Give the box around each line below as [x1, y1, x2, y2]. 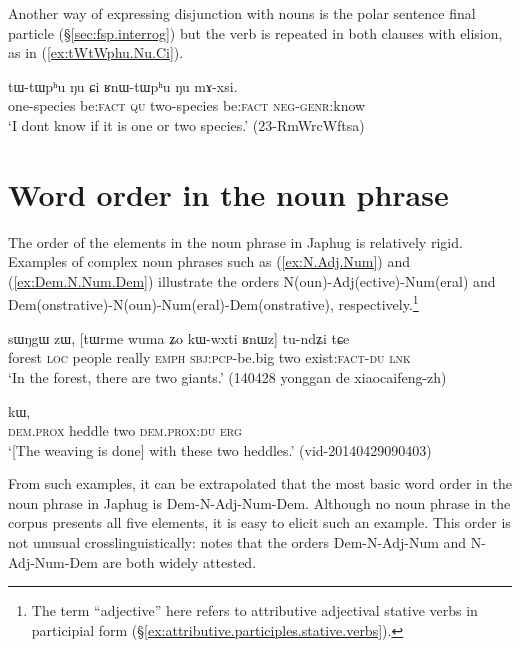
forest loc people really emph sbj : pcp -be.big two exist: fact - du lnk [8, 347, 411, 368]
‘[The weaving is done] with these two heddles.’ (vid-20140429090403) [8, 439, 432, 460]
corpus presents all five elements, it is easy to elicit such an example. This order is [8, 512, 511, 533]
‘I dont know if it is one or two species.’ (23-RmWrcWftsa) [8, 114, 365, 135]
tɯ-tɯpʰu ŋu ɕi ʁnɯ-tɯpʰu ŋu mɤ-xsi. [8, 75, 238, 96]
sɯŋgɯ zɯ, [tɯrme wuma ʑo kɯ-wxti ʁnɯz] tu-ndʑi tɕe [8, 327, 350, 348]
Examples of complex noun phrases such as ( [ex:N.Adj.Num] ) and [8, 251, 410, 272]
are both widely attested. [102, 551, 257, 572]
